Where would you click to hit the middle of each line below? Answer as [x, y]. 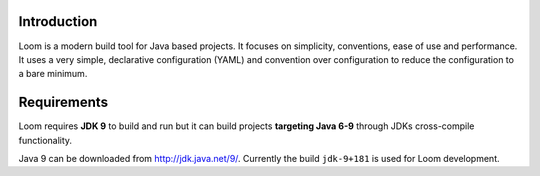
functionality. [45, 140]
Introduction [58, 21]
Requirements [63, 102]
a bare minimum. [53, 74]
